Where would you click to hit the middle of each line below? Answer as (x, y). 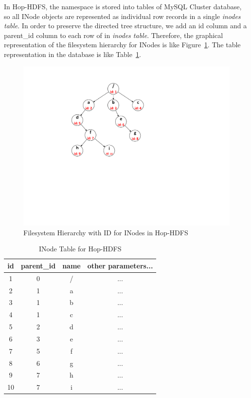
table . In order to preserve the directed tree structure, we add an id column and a (125, 26)
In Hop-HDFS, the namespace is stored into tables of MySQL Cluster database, (123, 6)
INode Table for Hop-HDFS (80, 249)
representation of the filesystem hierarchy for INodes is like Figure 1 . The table (122, 45)
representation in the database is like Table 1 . (72, 54)
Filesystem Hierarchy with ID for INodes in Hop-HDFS (106, 232)
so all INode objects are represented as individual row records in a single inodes (122, 16)
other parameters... (120, 265)
